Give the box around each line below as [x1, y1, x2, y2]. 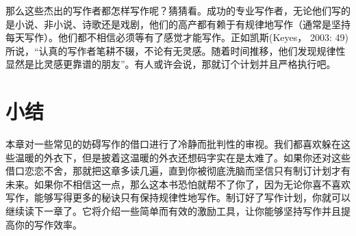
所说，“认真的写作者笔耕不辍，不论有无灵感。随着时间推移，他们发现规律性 [5, 43, 346, 57]
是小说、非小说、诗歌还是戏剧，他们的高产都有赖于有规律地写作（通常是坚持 [5, 16, 351, 31]
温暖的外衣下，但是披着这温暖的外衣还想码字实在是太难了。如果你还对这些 [14, 150, 351, 164]
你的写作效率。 [14, 217, 82, 231]
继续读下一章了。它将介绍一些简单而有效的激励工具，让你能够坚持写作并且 [5, 204, 341, 218]
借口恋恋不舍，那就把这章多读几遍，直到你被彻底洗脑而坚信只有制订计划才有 [5, 163, 351, 178]
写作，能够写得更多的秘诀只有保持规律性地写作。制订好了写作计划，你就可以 [5, 190, 351, 205]
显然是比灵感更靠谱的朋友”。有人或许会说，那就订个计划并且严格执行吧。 [5, 57, 336, 71]
